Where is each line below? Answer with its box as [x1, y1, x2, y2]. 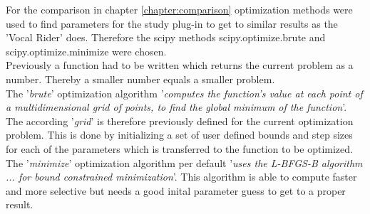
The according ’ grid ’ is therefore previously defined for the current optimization [6, 113, 354, 128]
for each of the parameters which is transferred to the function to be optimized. [6, 141, 353, 156]
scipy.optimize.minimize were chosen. [6, 43, 167, 58]
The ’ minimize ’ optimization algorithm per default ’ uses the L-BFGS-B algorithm [6, 155, 363, 170]
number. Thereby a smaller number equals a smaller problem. [6, 71, 275, 86]
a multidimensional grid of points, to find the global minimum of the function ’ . [6, 100, 347, 114]
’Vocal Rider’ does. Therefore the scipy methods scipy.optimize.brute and [6, 30, 326, 45]
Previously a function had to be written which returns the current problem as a [6, 58, 354, 73]
